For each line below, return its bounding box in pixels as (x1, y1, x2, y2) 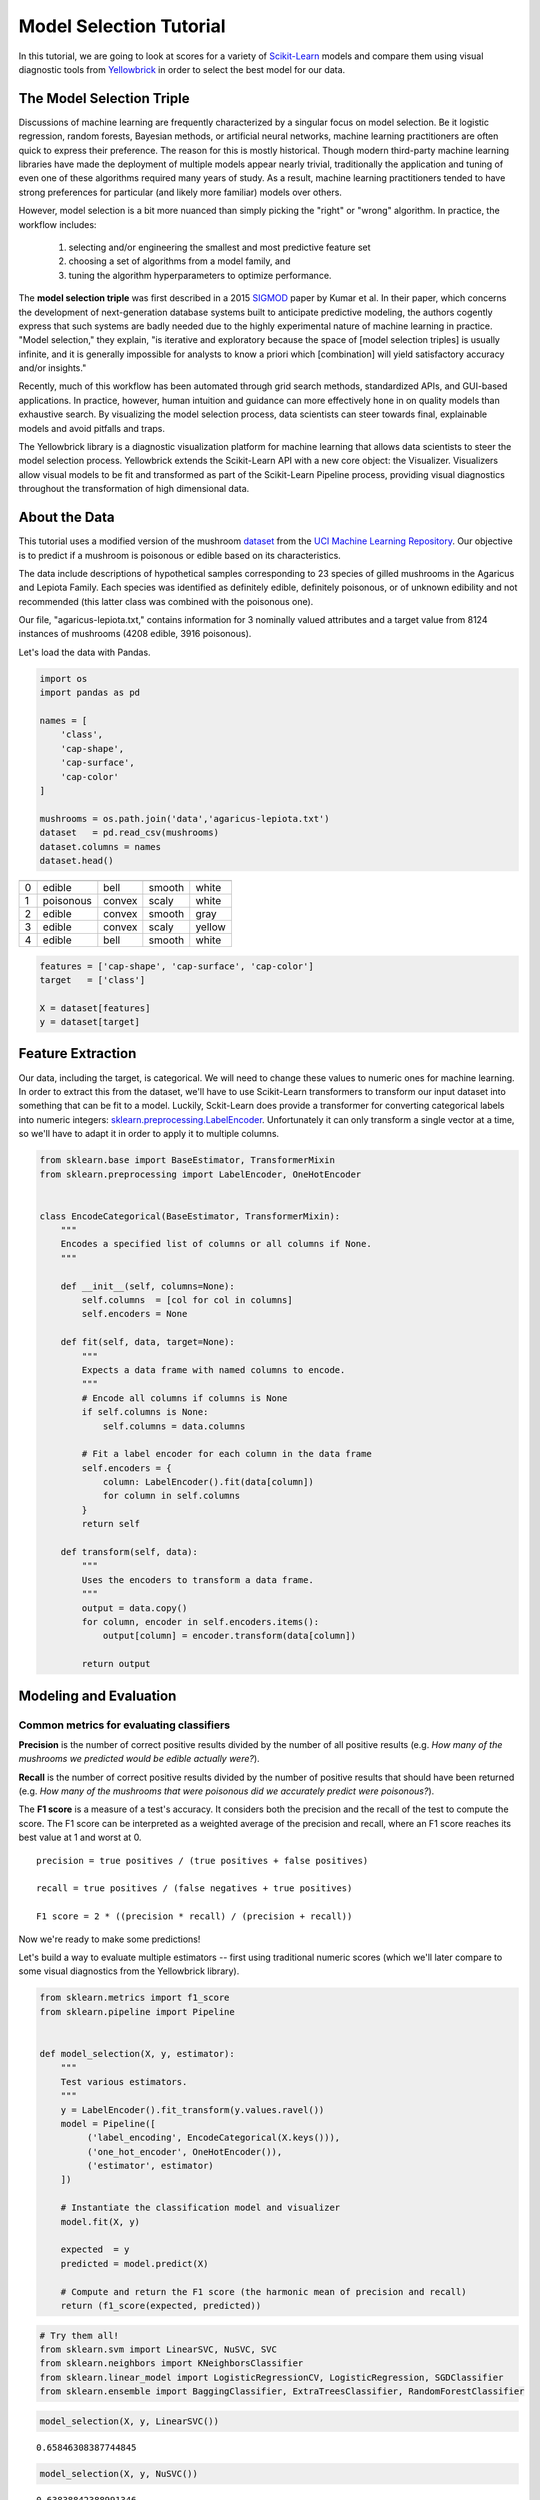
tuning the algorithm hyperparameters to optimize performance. (68, 269, 332, 281)
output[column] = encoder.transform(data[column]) (102, 1630, 357, 1642)
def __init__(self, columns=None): (60, 1280, 235, 1292)
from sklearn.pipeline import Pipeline (39, 2006, 235, 2017)
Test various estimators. (60, 2076, 188, 2087)
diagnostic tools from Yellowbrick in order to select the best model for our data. (18, 63, 346, 75)
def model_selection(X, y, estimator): (39, 2048, 235, 2059)
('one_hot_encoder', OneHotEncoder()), (86, 2146, 283, 2157)
